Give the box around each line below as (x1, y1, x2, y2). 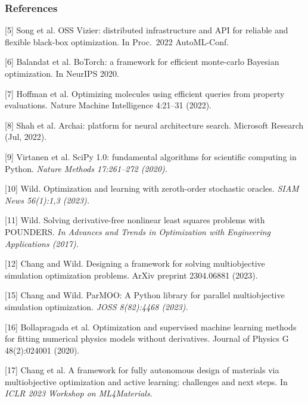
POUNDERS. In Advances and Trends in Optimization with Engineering (5, 225, 271, 238)
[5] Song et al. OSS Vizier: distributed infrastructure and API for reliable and (5, 24, 288, 36)
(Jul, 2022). (5, 130, 47, 143)
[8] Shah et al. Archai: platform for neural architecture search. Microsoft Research (5, 118, 304, 131)
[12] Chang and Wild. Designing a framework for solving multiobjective (5, 257, 265, 270)
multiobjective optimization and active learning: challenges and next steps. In (5, 375, 288, 388)
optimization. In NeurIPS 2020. (5, 67, 119, 79)
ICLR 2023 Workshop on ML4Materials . (5, 387, 153, 399)
